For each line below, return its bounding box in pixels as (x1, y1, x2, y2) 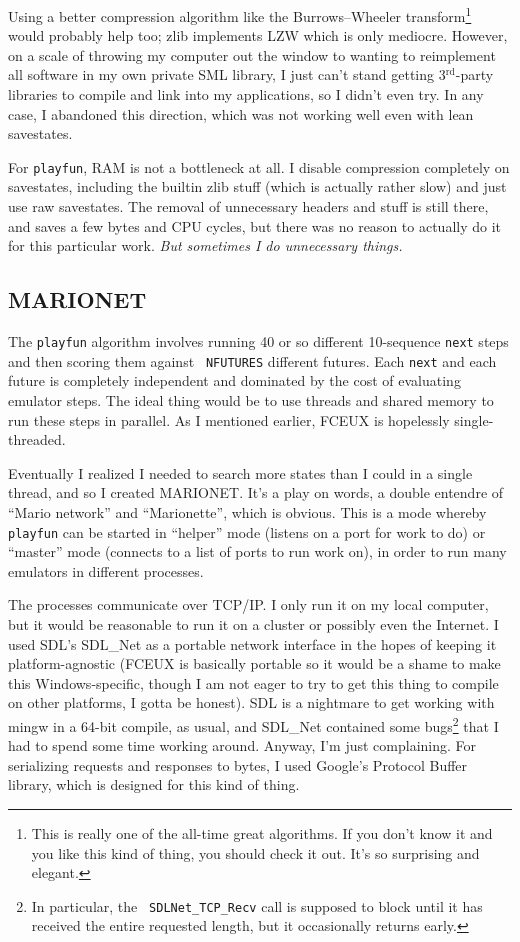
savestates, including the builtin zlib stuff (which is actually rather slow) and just (8, 176, 507, 197)
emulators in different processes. (8, 560, 204, 581)
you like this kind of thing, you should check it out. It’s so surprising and (31, 842, 480, 863)
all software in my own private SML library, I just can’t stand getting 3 (8, 64, 446, 85)
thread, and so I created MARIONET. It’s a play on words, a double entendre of (8, 482, 504, 503)
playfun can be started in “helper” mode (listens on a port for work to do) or (8, 521, 486, 542)
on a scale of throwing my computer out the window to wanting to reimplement (8, 44, 496, 65)
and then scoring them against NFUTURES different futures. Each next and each (8, 350, 497, 371)
